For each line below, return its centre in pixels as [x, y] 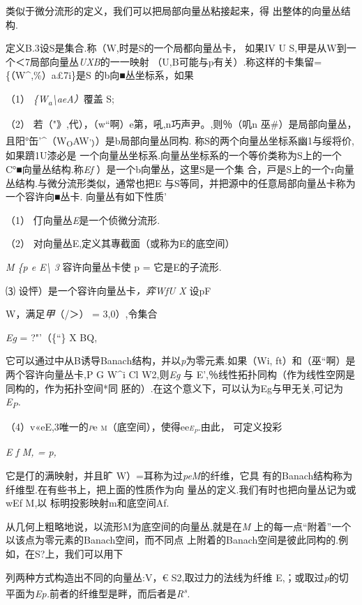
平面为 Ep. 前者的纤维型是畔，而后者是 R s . [98, 592]
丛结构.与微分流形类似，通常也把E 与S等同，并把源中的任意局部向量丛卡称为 [181, 182]
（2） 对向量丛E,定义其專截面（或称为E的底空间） [120, 243]
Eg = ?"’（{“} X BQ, [52, 337]
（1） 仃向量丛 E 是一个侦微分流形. [83, 219]
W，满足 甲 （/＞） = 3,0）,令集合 [82, 314]
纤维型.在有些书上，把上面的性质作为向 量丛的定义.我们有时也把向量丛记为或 [181, 489]
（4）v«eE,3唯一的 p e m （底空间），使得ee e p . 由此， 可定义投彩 [144, 428]
